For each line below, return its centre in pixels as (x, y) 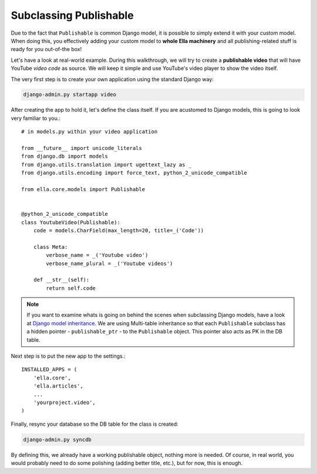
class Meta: (50, 247)
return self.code (71, 288)
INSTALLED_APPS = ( (49, 370)
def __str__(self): (61, 280)
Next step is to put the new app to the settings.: (68, 356)
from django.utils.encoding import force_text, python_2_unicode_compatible (134, 173)
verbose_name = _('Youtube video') (97, 255)
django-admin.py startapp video (70, 95)
